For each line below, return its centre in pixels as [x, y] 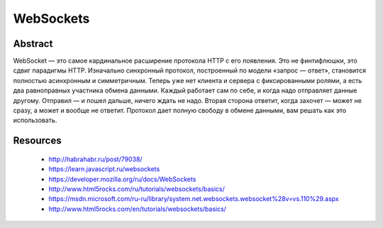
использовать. [35, 120]
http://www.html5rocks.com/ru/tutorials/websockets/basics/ [137, 189]
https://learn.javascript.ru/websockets [104, 169]
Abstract [33, 44]
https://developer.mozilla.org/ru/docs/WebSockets [122, 179]
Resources [37, 141]
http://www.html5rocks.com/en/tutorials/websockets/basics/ [138, 209]
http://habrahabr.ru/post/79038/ [95, 159]
